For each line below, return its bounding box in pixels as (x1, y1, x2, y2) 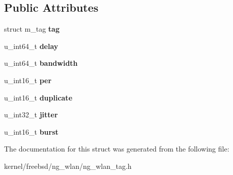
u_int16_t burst (4, 126, 59, 137)
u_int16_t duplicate (4, 92, 73, 103)
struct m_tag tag (4, 23, 60, 34)
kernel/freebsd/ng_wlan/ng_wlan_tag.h (4, 160, 132, 171)
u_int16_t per (4, 74, 52, 85)
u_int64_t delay (4, 40, 59, 51)
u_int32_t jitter (4, 109, 58, 120)
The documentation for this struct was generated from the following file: (4, 143, 229, 154)
